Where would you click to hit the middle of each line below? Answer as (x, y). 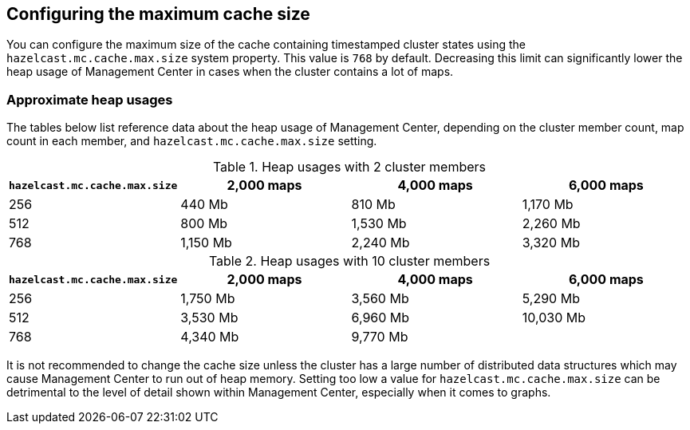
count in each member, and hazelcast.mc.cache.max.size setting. (192, 141)
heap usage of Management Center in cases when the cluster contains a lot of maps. (230, 72)
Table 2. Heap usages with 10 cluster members (349, 261)
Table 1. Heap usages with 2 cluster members (349, 167)
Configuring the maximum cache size (158, 14)
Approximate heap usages (90, 99)
